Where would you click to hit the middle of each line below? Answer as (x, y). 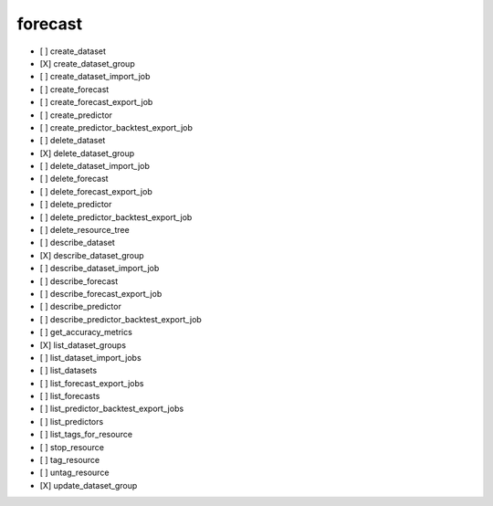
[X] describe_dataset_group (92, 255)
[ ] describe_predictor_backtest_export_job (121, 319)
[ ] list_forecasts (70, 396)
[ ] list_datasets (68, 371)
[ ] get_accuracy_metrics (86, 332)
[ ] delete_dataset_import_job (95, 166)
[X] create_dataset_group (88, 63)
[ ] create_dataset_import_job (95, 77)
